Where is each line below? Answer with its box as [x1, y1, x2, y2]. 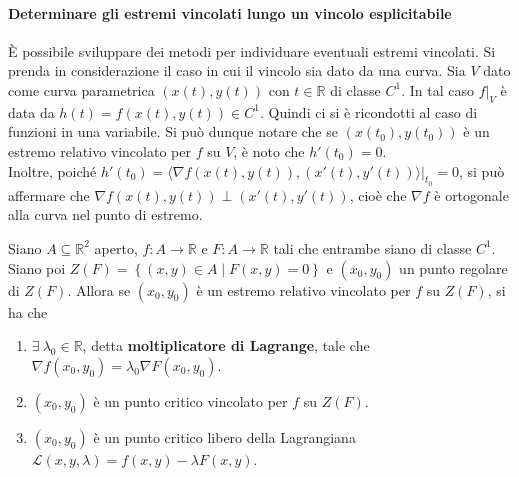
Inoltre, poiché [8, 160, 97, 181]
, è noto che [233, 140, 305, 161]
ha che [8, 301, 48, 322]
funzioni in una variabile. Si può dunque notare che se [8, 121, 338, 142]
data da [8, 101, 55, 122]
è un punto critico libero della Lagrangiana [93, 426, 356, 447]
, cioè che [349, 184, 407, 205]
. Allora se [67, 279, 131, 300]
